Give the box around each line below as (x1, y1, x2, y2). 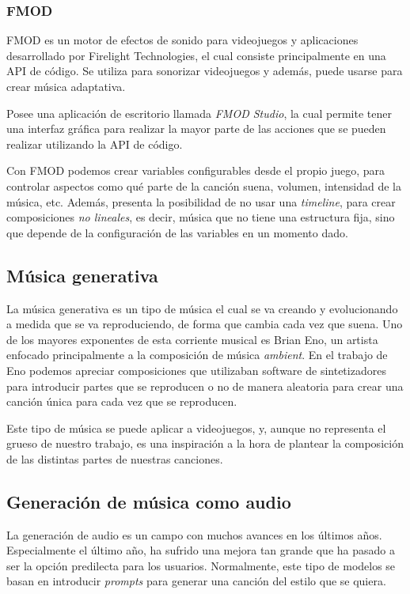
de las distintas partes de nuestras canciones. (6, 450, 223, 467)
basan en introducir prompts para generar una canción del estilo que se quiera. (6, 573, 386, 589)
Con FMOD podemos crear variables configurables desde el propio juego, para (6, 162, 385, 179)
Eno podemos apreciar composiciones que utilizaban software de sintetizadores (6, 361, 386, 378)
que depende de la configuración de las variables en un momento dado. (6, 224, 348, 240)
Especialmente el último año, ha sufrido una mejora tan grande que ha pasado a (6, 542, 395, 558)
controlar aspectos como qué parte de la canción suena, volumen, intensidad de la (6, 177, 401, 194)
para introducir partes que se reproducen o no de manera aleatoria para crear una (6, 377, 404, 394)
